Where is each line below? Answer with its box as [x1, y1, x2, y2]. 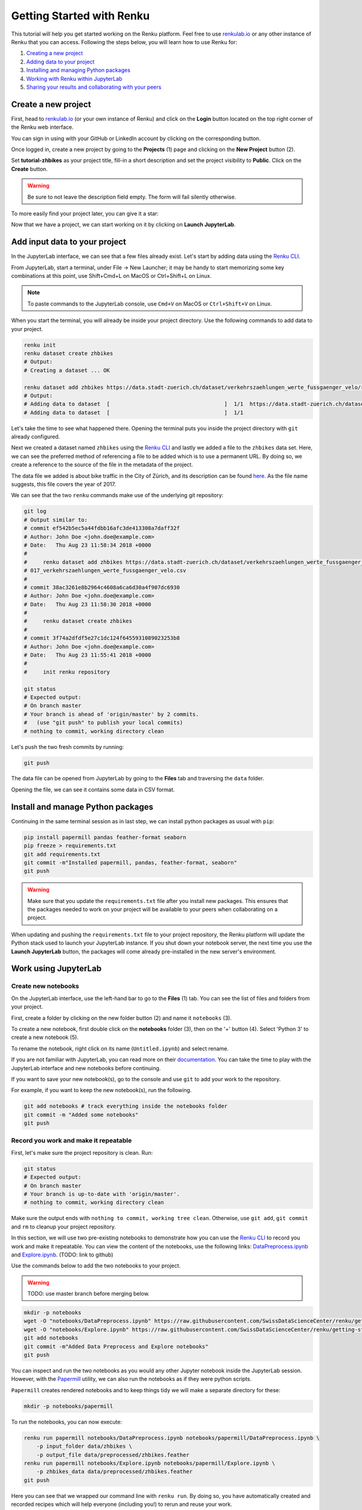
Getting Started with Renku [11, 9, 150, 22]
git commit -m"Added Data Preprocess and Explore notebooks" [24, 1343, 209, 1350]
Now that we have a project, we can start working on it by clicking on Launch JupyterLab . [11, 221, 236, 228]
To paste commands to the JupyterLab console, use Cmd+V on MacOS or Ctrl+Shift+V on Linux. [27, 300, 272, 307]
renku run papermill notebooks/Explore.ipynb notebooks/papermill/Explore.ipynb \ [24, 1459, 276, 1467]
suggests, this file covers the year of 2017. [11, 481, 116, 487]
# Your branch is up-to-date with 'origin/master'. [24, 1190, 180, 1197]
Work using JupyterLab [11, 963, 102, 974]
